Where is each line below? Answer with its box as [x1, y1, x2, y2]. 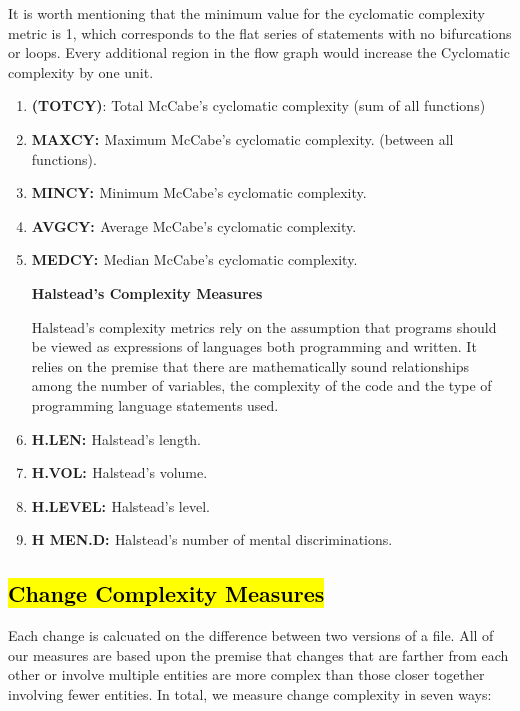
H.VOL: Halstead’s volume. [31, 462, 208, 483]
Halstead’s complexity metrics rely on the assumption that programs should [31, 316, 497, 337]
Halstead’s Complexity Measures [31, 282, 263, 303]
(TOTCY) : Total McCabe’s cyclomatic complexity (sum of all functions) [31, 95, 486, 116]
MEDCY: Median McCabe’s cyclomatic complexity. [31, 249, 358, 270]
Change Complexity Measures [8, 578, 325, 609]
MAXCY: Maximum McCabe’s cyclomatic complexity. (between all [31, 128, 454, 149]
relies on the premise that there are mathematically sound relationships [31, 355, 470, 376]
